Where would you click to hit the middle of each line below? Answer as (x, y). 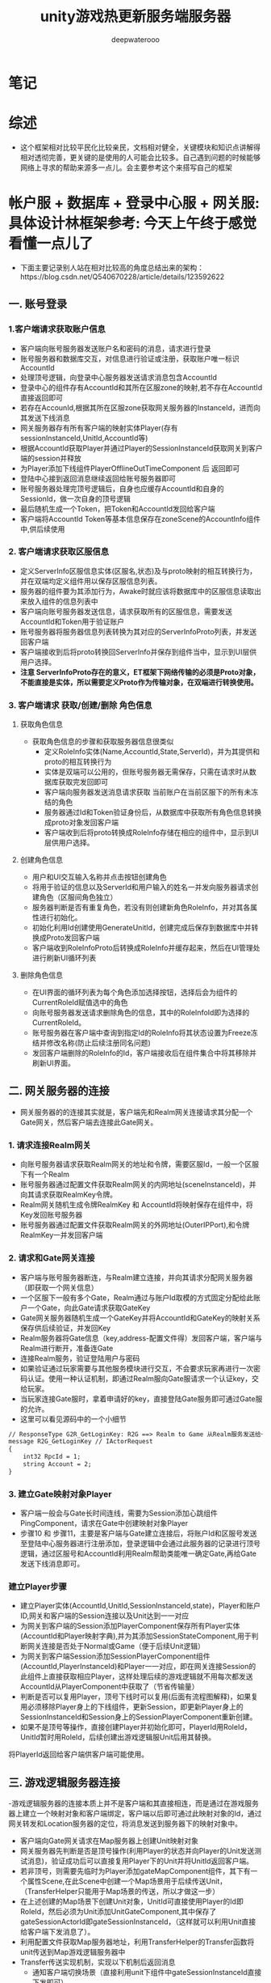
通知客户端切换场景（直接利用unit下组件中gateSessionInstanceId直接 (147, 1972)
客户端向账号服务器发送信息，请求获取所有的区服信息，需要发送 (126, 611)
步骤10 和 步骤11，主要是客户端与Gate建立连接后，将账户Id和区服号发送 (138, 1533)
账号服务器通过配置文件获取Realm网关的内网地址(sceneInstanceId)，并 (138, 1184)
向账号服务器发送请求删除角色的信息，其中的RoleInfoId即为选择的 (141, 1013)
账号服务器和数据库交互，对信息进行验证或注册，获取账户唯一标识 (129, 358)
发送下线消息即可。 (52, 1564)
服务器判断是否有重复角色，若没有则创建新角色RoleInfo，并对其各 (141, 908)
